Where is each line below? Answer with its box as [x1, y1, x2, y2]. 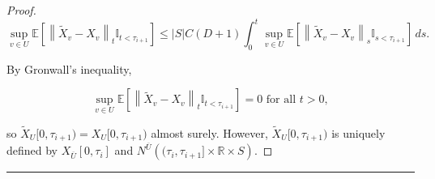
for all [266, 94, 296, 106]
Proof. [6, 2, 36, 18]
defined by [6, 142, 58, 159]
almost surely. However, [151, 124, 268, 141]
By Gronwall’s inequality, [6, 60, 132, 77]
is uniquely [331, 124, 386, 141]
